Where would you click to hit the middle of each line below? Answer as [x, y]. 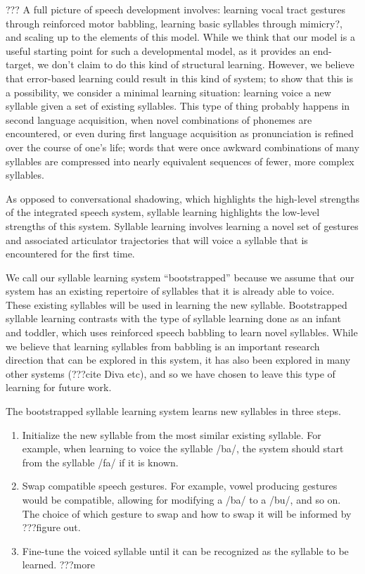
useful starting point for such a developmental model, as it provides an [158, 50]
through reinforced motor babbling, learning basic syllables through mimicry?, [174, 23]
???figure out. [51, 527]
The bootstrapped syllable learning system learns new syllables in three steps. [173, 411]
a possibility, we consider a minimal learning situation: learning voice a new [168, 92]
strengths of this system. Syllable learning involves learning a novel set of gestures [182, 225]
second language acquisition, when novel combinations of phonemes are [159, 119]
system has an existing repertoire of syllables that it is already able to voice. [170, 291]
